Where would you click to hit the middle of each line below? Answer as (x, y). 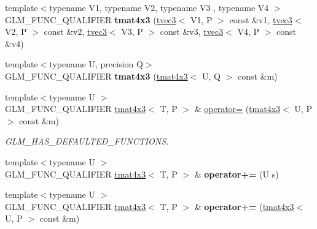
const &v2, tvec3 (75, 32)
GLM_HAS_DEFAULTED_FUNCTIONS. (87, 141)
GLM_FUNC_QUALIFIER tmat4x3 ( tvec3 (91, 19)
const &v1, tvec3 (261, 19)
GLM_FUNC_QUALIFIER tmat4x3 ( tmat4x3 (96, 76)
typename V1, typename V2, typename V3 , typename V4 (159, 7)
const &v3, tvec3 (192, 32)
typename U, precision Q (96, 64)
